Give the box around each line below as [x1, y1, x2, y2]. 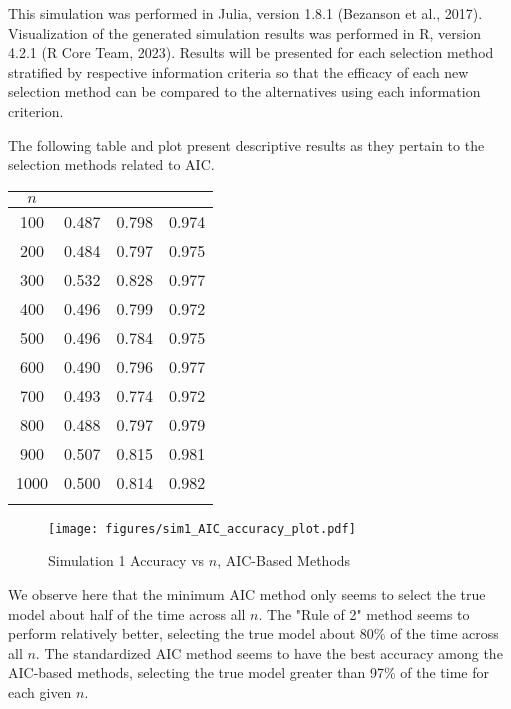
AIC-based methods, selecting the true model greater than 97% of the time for [8, 662, 490, 683]
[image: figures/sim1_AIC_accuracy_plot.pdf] [48, 521, 356, 536]
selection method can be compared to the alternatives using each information [8, 81, 481, 102]
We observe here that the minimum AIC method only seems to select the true [8, 584, 486, 604]
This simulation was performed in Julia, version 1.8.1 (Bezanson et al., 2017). [8, 3, 483, 23]
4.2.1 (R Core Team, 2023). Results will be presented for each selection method [8, 42, 494, 63]
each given [8, 681, 72, 702]
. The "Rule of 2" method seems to [258, 603, 470, 624]
